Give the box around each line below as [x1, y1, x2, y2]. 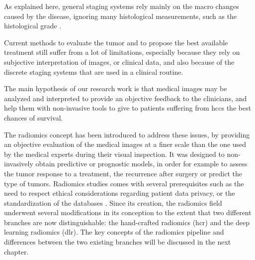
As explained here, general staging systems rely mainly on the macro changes [4, 1, 239, 11]
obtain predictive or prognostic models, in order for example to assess [35, 158, 248, 169]
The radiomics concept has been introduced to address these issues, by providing [4, 129, 250, 139]
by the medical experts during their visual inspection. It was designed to [4, 148, 225, 159]
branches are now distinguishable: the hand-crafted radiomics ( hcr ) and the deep [4, 217, 250, 227]
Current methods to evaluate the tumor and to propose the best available [4, 37, 228, 47]
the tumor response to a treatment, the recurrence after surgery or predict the [4, 168, 242, 178]
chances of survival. [4, 112, 63, 123]
